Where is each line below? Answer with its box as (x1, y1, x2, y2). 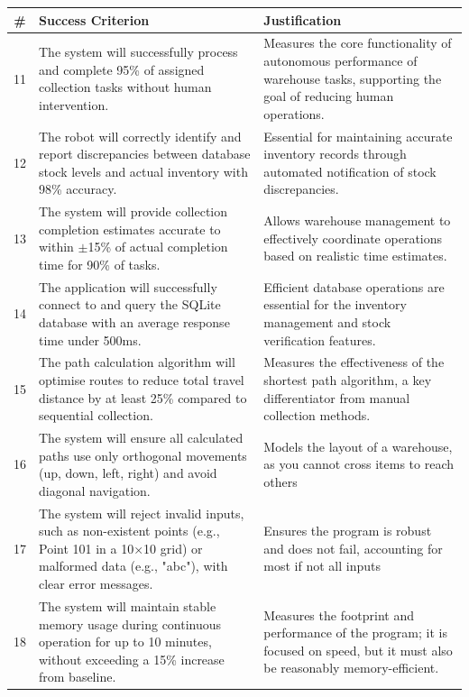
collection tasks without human (39, 78, 212, 96)
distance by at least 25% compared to (39, 388, 247, 407)
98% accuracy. (39, 179, 117, 198)
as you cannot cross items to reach (263, 454, 455, 473)
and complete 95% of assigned (39, 60, 205, 78)
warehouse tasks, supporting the (263, 69, 442, 87)
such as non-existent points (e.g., (39, 521, 220, 540)
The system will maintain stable (39, 596, 216, 615)
